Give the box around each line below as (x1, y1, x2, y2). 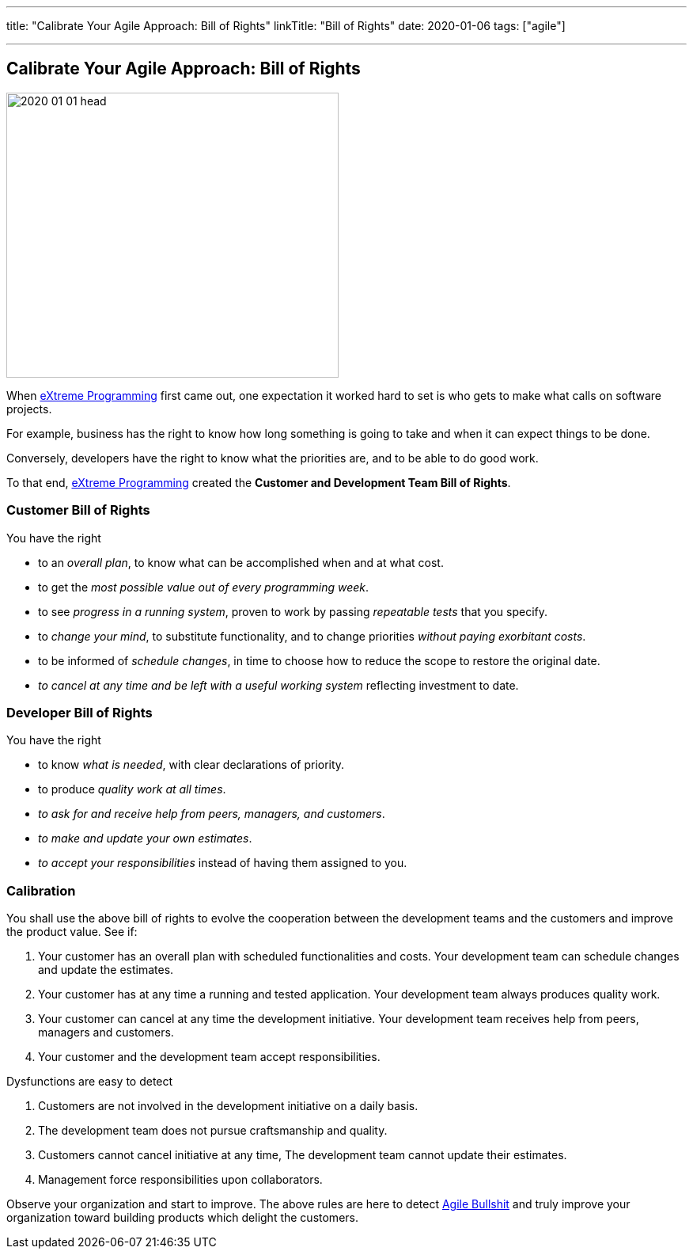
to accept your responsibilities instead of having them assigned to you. (38, 856, 407, 870)
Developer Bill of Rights (6, 704, 153, 721)
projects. (6, 401, 52, 416)
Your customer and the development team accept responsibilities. (38, 1050, 381, 1064)
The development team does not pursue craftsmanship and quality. (38, 1124, 388, 1138)
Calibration (6, 882, 76, 899)
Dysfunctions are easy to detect (6, 1074, 173, 1089)
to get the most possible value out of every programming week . (38, 580, 369, 594)
